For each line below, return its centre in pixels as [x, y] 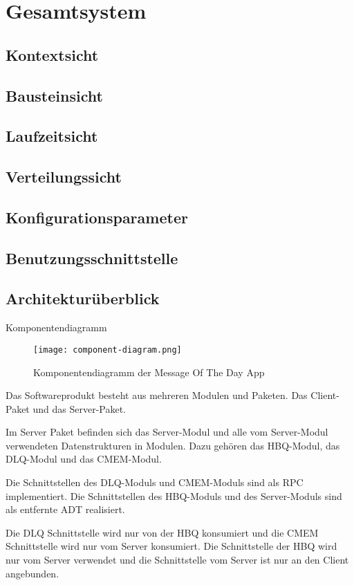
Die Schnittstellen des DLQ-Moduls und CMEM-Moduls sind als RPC [155, 482]
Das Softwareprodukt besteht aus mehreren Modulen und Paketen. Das [157, 395]
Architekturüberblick [83, 298]
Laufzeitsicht [52, 136]
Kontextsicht [52, 54]
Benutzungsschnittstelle [92, 258]
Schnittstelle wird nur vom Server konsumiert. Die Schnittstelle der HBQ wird [171, 546]
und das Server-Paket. [79, 408]
